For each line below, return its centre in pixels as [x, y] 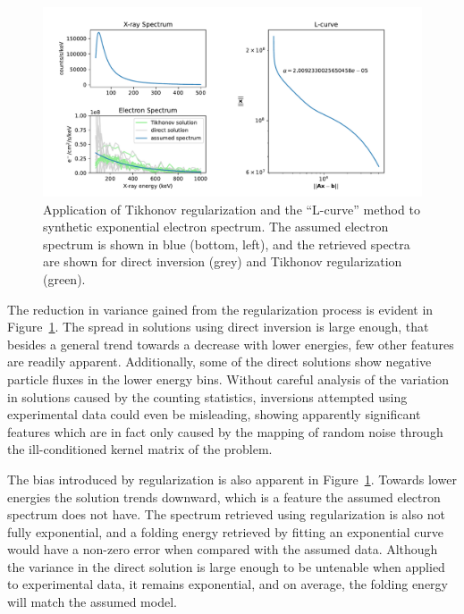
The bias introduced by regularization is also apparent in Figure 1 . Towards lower [232, 479]
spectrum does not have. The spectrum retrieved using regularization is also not [226, 514]
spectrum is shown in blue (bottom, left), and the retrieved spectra [227, 244]
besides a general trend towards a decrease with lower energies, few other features [231, 344]
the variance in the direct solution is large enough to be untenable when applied [226, 566]
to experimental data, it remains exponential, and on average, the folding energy [228, 584]
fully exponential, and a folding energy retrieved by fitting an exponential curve [225, 531]
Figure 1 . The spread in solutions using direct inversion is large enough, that [218, 327]
